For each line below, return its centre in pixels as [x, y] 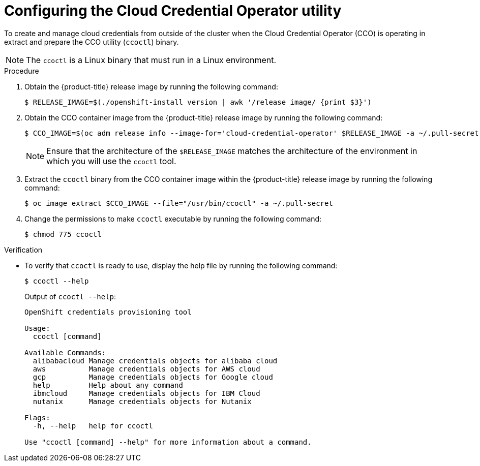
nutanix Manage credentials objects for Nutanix [142, 401]
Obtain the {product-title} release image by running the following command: [151, 86]
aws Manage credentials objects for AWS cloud [146, 369]
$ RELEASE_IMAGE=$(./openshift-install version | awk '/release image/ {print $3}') [198, 102]
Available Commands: [65, 352]
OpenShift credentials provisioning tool [108, 312]
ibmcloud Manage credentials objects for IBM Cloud [146, 393]
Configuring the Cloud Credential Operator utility [173, 11]
